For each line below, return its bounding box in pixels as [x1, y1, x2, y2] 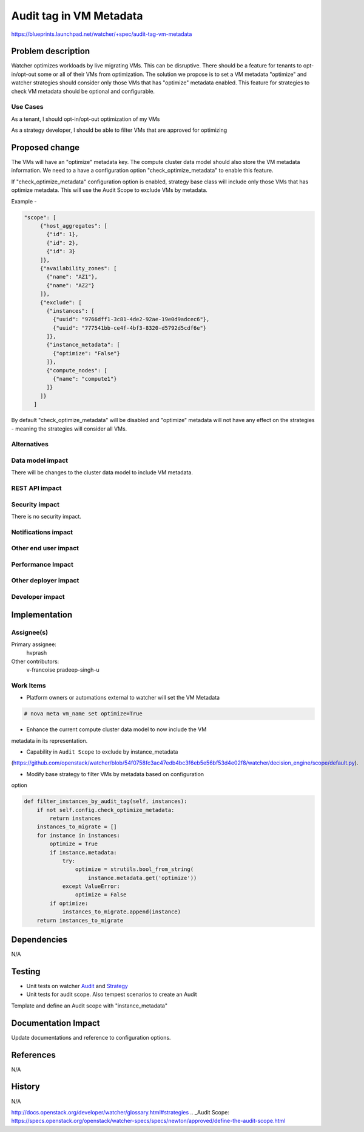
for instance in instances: [36, 832, 121, 839]
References [11, 1049, 56, 1060]
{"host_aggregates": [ [39, 222, 107, 229]
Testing [11, 966, 41, 977]
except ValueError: [62, 883, 121, 890]
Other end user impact [11, 544, 79, 553]
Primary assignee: [11, 641, 57, 648]
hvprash [26, 649, 47, 656]
